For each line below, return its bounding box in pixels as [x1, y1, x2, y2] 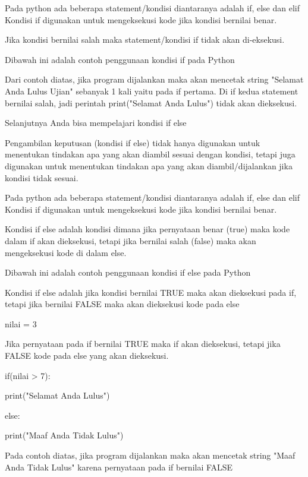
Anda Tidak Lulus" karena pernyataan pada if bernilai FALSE [5, 460, 233, 473]
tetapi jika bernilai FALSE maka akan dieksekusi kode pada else [5, 298, 240, 310]
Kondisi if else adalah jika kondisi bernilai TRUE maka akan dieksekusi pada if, [5, 286, 297, 298]
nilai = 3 [5, 317, 37, 330]
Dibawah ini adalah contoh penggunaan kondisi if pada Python [5, 53, 235, 65]
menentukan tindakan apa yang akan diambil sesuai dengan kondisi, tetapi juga [5, 148, 296, 160]
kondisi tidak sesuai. [5, 171, 78, 184]
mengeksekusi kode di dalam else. [5, 246, 127, 258]
